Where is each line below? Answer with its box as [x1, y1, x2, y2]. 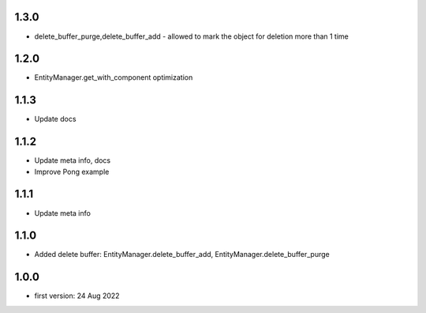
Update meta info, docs [34, 156, 110, 165]
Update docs [34, 115, 77, 124]
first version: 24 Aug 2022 [34, 291, 120, 300]
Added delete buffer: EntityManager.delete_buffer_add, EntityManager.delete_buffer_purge [34, 250, 331, 259]
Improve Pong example [34, 167, 110, 176]
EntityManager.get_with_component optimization [34, 73, 193, 82]
